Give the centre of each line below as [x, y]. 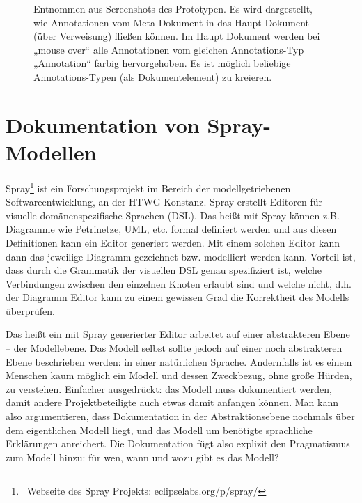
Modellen [51, 152]
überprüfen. [30, 310]
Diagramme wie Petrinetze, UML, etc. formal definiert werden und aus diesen [171, 229]
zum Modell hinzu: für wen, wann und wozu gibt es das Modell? [142, 457]
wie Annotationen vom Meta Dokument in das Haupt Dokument [171, 22]
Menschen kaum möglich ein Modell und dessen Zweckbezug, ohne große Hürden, [179, 375]
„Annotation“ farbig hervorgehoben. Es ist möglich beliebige [162, 63]
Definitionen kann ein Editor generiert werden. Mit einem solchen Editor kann [173, 242]
